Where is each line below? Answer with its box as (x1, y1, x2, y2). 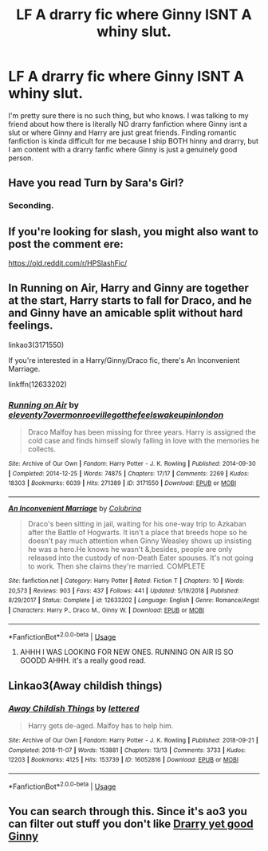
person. (8, 153, 34, 163)
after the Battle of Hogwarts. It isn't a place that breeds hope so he (27, 528, 247, 538)
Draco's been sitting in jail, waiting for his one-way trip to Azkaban (27, 519, 247, 529)
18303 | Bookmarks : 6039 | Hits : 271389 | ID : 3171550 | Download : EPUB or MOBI (8, 479, 237, 487)
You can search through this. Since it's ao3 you (8, 805, 247, 818)
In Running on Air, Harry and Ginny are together (8, 282, 250, 295)
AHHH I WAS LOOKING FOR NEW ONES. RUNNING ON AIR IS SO (19, 648, 234, 657)
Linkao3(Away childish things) (8, 679, 163, 692)
